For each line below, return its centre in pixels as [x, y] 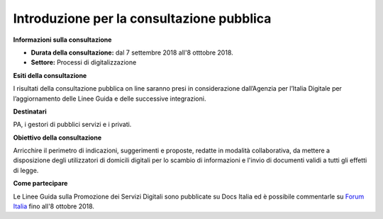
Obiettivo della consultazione [57, 137]
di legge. [26, 170]
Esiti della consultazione [50, 75]
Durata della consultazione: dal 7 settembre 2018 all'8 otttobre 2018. [132, 52]
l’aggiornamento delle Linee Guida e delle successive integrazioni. [110, 99]
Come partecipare [40, 184]
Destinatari [30, 111]
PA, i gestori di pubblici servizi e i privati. [72, 125]
